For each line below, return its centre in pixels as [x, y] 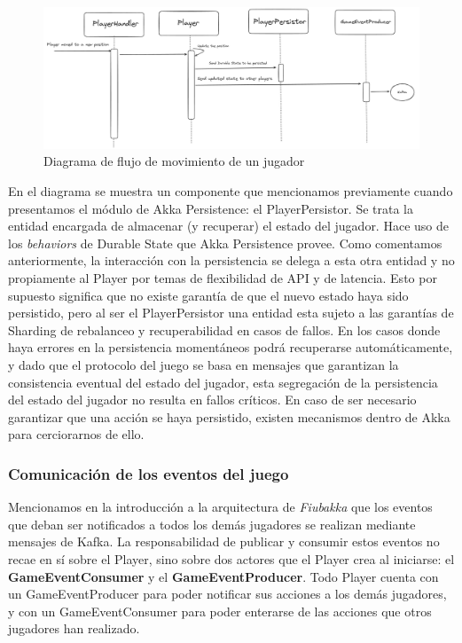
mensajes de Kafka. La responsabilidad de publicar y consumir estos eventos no [224, 541]
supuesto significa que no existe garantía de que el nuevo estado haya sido [208, 295]
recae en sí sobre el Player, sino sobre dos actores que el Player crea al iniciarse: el [231, 558]
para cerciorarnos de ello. [76, 434]
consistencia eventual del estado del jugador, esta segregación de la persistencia [223, 382]
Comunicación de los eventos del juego [149, 473]
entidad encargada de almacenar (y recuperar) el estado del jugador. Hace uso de [228, 226]
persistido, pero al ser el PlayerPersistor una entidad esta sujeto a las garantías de [231, 313]
